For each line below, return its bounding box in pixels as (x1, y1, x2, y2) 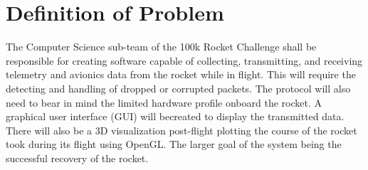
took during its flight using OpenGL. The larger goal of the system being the (6, 137, 342, 152)
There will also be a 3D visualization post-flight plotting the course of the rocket (6, 122, 357, 137)
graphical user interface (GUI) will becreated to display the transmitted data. (6, 109, 345, 124)
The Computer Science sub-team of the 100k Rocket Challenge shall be (6, 39, 317, 54)
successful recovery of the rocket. (6, 150, 149, 165)
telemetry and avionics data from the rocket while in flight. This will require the (6, 67, 356, 82)
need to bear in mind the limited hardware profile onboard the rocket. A (6, 95, 322, 110)
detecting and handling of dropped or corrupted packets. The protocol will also (6, 80, 351, 95)
